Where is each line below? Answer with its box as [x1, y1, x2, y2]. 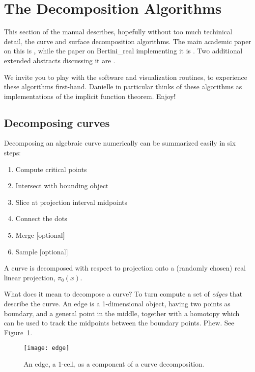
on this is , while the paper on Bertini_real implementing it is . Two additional [4, 46, 243, 56]
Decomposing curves [4, 115, 110, 130]
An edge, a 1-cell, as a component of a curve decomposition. [24, 359, 204, 369]
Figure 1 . [4, 327, 32, 337]
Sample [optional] [15, 246, 68, 256]
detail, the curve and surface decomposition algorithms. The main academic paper [4, 36, 252, 46]
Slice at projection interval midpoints [15, 197, 128, 207]
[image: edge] [24, 345, 70, 352]
